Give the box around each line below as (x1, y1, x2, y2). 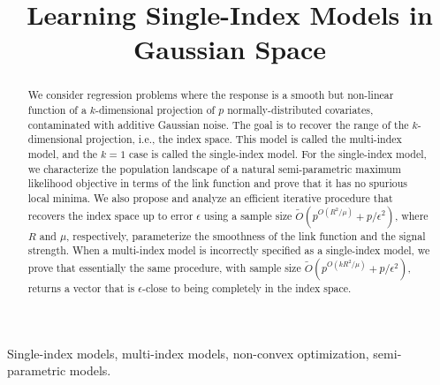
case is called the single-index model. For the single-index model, (129, 146, 427, 161)
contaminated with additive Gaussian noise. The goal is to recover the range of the (27, 117, 409, 132)
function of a (27, 102, 87, 117)
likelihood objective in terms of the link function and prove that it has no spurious (27, 176, 407, 191)
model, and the (27, 146, 98, 161)
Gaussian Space (133, 31, 326, 67)
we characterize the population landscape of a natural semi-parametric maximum (27, 161, 401, 176)
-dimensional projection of (95, 102, 216, 117)
